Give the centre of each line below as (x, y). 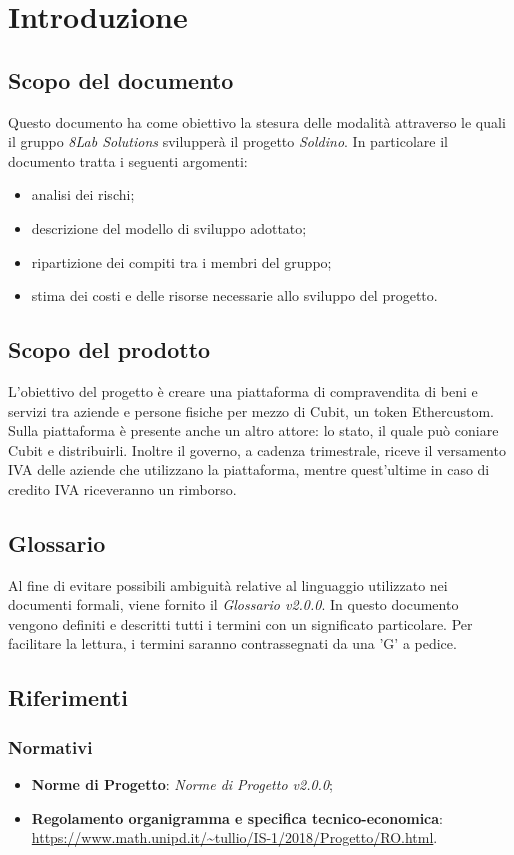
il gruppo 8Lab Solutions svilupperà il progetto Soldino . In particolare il (228, 141)
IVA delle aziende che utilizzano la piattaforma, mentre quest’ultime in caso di (249, 469)
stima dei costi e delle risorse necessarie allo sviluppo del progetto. (234, 295)
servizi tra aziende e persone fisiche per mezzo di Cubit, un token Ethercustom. (251, 410)
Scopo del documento (121, 79)
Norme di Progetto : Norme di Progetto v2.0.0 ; (182, 784)
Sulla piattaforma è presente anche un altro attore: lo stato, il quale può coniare (253, 430)
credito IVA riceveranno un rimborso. (122, 488)
